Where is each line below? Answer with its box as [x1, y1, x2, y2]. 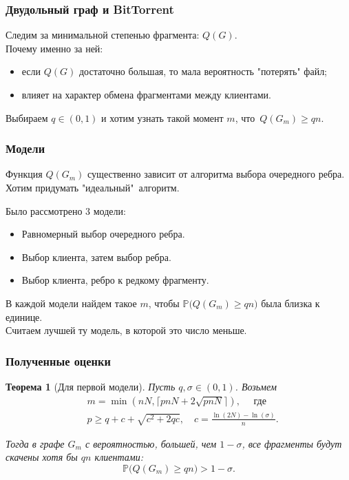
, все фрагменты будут [242, 436, 342, 450]
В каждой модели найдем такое [6, 295, 137, 310]
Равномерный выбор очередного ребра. [21, 227, 185, 241]
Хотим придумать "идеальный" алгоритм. [6, 180, 180, 194]
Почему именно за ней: [6, 41, 103, 55]
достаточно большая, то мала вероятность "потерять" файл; [78, 64, 328, 79]
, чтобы [148, 295, 180, 310]
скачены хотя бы [6, 450, 78, 464]
